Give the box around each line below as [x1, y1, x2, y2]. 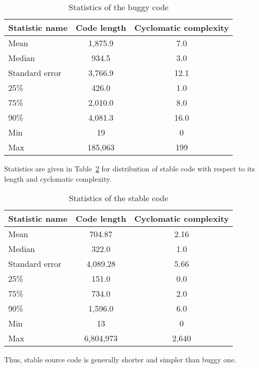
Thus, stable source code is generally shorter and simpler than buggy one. [4, 354, 236, 365]
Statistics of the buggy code [68, 1, 169, 13]
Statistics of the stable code [69, 192, 169, 204]
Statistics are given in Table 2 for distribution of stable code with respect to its [4, 163, 255, 173]
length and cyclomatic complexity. [4, 173, 112, 184]
